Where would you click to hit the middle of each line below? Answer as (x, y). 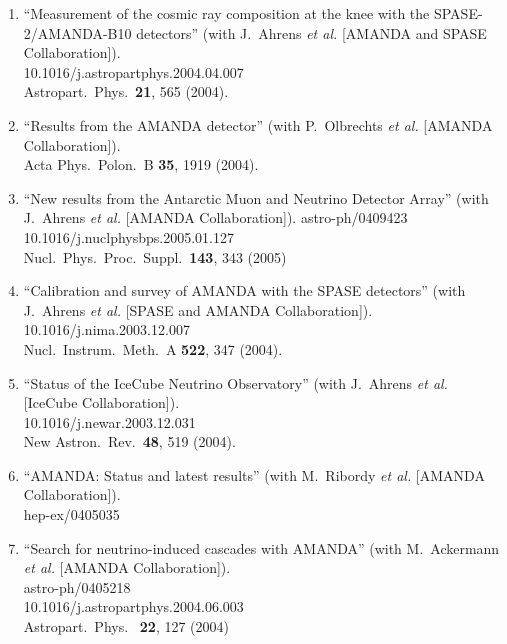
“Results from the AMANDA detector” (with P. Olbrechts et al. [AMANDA (258, 124)
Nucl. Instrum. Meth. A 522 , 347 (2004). (153, 348)
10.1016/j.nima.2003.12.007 (106, 329)
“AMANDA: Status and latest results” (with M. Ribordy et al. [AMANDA (254, 474)
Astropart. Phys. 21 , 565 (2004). (126, 91)
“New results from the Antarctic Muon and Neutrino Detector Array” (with (256, 197)
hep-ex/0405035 (71, 514)
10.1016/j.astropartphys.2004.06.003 (133, 606)
